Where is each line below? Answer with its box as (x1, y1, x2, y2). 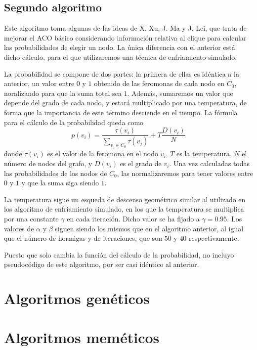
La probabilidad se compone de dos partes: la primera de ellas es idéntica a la (4, 68, 239, 79)
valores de (4, 223, 34, 233)
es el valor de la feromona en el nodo (47, 148, 158, 159)
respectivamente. (189, 233, 239, 243)
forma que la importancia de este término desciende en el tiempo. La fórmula (4, 107, 238, 117)
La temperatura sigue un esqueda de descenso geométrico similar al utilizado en (4, 194, 246, 204)
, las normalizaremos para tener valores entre (117, 168, 253, 178)
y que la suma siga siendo (21, 177, 99, 188)
